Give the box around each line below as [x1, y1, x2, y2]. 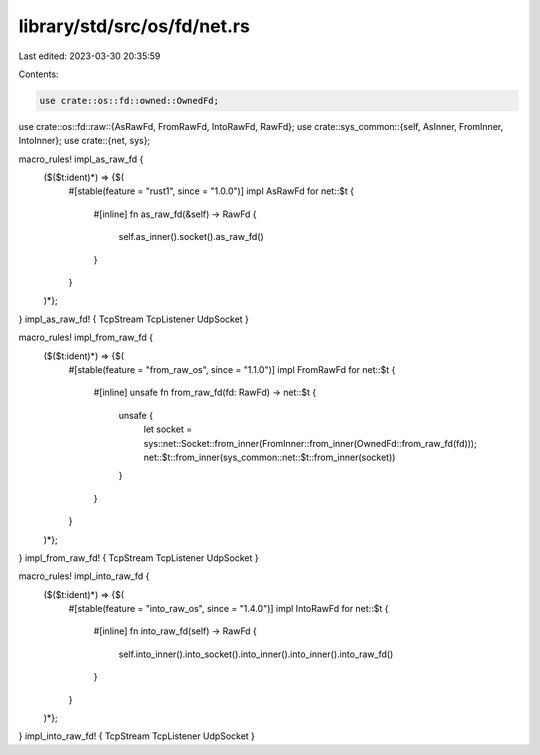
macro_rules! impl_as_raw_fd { [18, 153, 144, 165]
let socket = [143, 423, 193, 435]
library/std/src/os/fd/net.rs [18, 15, 250, 37]
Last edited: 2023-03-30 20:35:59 [18, 50, 161, 62]
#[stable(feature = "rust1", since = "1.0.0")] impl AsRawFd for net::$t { [68, 185, 355, 197]
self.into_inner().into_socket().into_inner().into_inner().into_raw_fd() [118, 648, 394, 660]
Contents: [18, 68, 59, 80]
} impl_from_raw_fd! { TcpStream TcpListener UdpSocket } [18, 551, 259, 564]
